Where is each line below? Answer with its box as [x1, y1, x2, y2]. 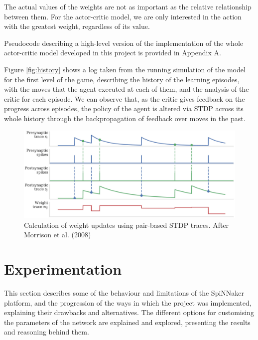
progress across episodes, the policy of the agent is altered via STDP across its [4, 103, 244, 114]
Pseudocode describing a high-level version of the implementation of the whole [4, 37, 244, 48]
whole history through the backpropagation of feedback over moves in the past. [4, 113, 246, 123]
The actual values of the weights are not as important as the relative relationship [4, 1, 252, 11]
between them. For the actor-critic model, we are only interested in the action [4, 11, 242, 21]
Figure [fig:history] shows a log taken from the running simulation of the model [4, 64, 246, 74]
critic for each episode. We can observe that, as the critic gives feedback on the [4, 93, 245, 104]
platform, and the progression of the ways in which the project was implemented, [4, 297, 252, 308]
